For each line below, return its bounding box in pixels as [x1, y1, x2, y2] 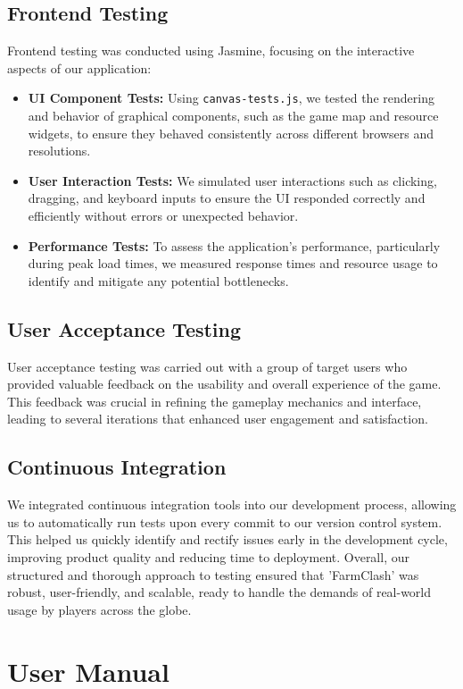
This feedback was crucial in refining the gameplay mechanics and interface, [7, 391, 422, 410]
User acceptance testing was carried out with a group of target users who [7, 357, 408, 375]
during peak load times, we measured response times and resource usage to [28, 254, 438, 273]
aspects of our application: [7, 58, 152, 77]
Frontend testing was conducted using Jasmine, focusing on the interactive [7, 41, 415, 60]
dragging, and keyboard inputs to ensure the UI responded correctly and [28, 189, 426, 207]
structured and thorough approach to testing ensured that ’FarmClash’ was [7, 565, 419, 584]
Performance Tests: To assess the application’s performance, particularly [28, 236, 441, 255]
